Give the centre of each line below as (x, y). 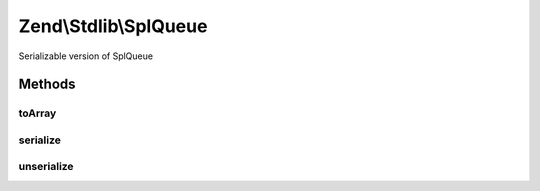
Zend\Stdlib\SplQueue (113, 26)
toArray (37, 113)
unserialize (46, 167)
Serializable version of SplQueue (86, 56)
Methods (47, 84)
